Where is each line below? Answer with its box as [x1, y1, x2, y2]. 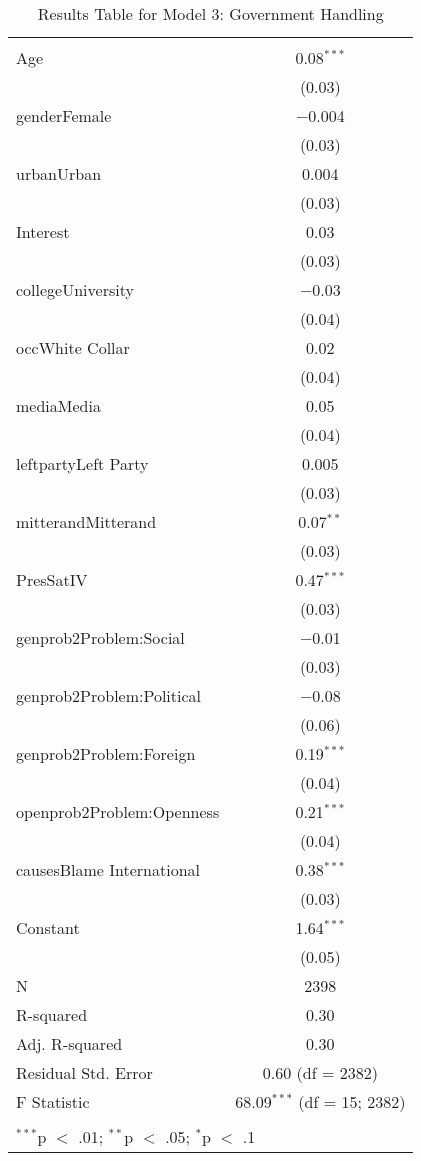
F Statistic [16, 1090, 90, 1113]
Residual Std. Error [16, 1061, 153, 1084]
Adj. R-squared [16, 1032, 123, 1055]
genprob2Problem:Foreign [16, 742, 196, 765]
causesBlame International [16, 858, 200, 881]
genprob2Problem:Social [16, 626, 185, 649]
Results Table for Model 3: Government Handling [37, 2, 384, 25]
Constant [16, 916, 80, 939]
